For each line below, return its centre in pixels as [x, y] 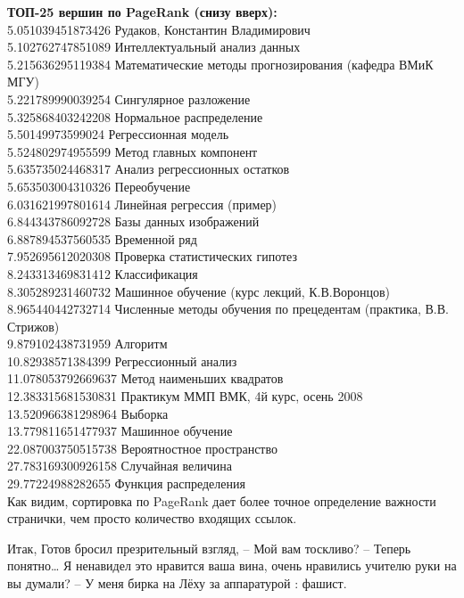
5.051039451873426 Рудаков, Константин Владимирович [159, 29]
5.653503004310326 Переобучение [99, 186]
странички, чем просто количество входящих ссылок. [152, 518]
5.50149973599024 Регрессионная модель [118, 134]
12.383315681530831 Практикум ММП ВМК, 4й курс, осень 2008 [185, 396]
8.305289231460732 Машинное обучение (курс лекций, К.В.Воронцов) [199, 291]
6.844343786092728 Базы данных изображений [133, 221]
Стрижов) [33, 326]
